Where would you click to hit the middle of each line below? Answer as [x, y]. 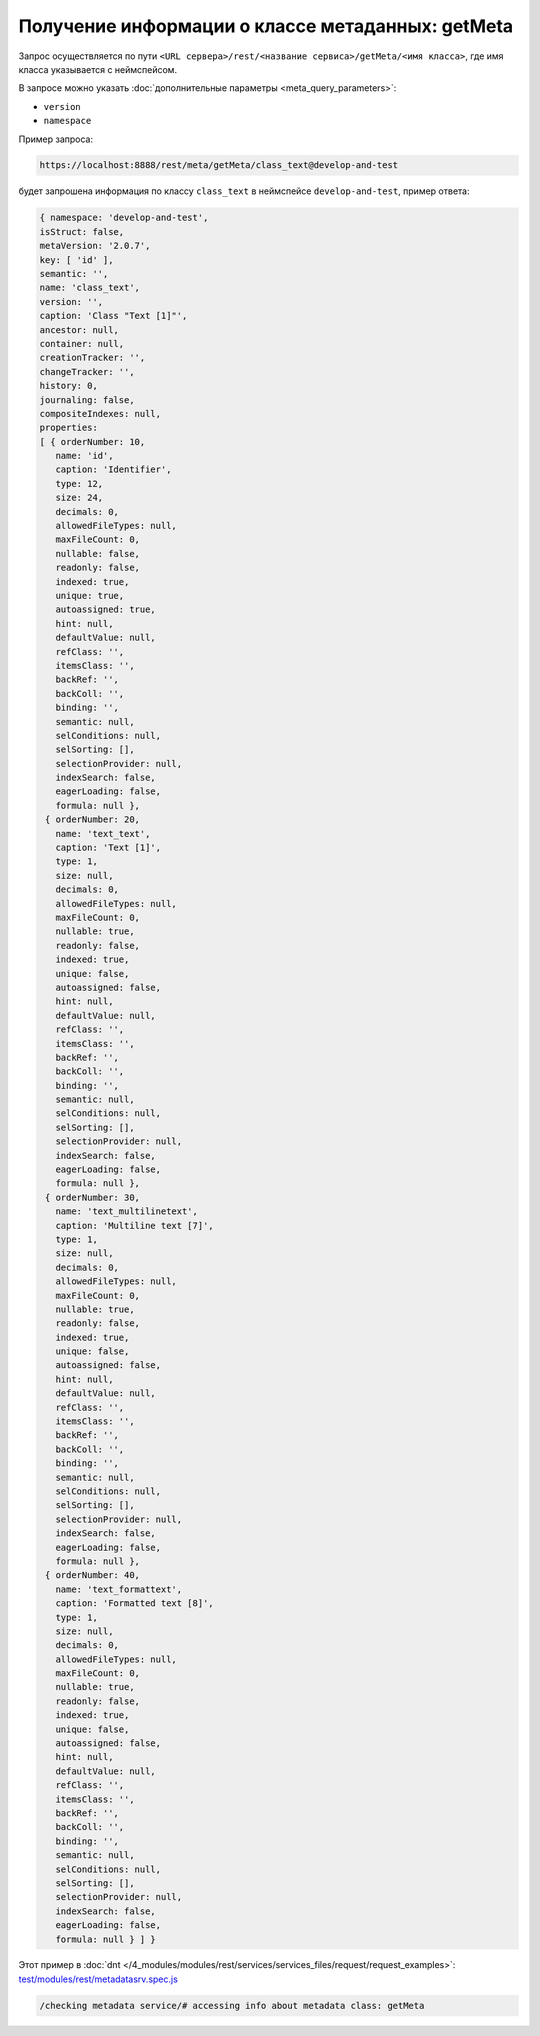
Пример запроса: [56, 139]
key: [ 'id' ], [76, 259]
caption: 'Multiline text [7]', [134, 1225]
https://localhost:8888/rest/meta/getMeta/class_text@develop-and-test [219, 165]
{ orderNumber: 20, [92, 819]
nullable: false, [97, 553]
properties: [69, 428]
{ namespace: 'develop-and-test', [124, 218]
